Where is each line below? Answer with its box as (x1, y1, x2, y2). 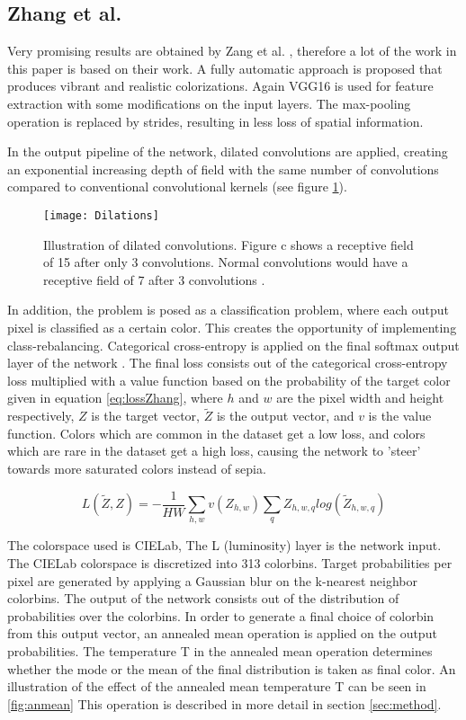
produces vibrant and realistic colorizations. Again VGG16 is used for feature (7, 76, 434, 95)
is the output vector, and (216, 406, 354, 425)
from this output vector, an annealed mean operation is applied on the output (7, 624, 437, 643)
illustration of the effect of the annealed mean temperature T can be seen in (7, 677, 426, 696)
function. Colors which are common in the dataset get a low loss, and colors (7, 423, 426, 442)
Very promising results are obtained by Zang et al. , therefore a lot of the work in (7, 41, 457, 60)
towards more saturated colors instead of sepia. (7, 458, 266, 477)
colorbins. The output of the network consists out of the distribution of (7, 589, 399, 608)
